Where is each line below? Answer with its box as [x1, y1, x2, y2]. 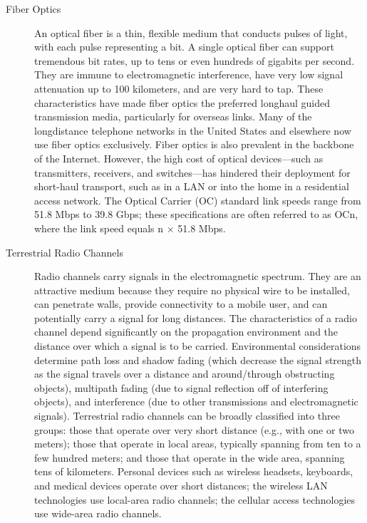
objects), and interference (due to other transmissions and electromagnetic [34, 394, 358, 409]
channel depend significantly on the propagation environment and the [34, 324, 338, 339]
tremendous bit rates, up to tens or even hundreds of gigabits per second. [34, 53, 355, 68]
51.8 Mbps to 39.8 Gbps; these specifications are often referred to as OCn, [34, 207, 358, 222]
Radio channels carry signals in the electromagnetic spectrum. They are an [34, 269, 361, 284]
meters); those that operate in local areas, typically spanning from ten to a [34, 436, 361, 451]
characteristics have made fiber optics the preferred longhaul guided [34, 95, 331, 110]
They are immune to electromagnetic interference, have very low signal [34, 67, 343, 82]
